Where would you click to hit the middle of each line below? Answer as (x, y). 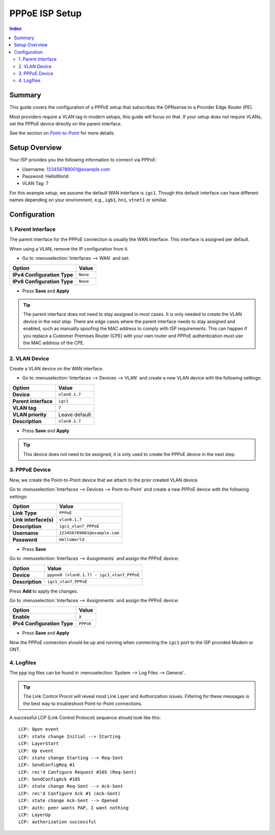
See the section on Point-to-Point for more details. (62, 133)
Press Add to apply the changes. (44, 591)
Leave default (75, 414)
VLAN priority (30, 414)
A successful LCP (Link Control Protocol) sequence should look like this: (85, 717)
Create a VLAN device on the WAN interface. (57, 369)
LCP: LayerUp (35, 815)
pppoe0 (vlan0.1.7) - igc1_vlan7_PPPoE (93, 575)
